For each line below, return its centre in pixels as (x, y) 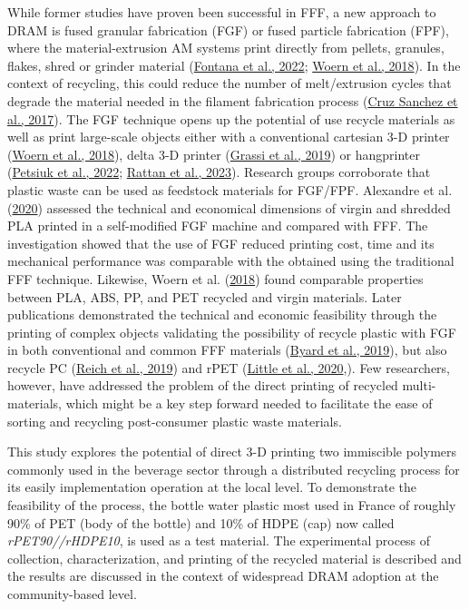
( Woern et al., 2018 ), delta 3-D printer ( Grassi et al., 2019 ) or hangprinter (214, 154)
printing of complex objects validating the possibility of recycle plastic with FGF (232, 332)
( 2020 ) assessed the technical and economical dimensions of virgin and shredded (229, 207)
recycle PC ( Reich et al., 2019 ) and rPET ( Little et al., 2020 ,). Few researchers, (229, 367)
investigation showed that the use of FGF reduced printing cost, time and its (221, 243)
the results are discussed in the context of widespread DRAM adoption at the (223, 576)
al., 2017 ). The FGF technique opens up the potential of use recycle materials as (231, 118)
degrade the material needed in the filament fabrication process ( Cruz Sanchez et (233, 100)
